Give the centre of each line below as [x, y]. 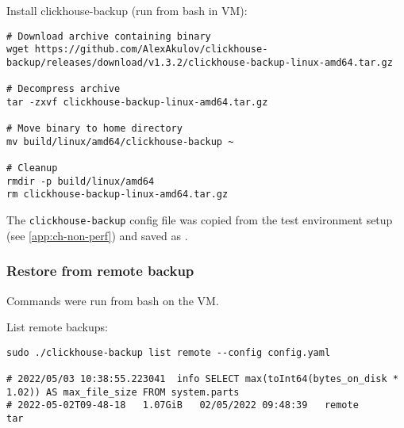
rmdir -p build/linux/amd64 [81, 181]
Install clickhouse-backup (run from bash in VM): [127, 10]
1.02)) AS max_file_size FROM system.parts [123, 392]
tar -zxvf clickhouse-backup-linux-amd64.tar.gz [137, 102]
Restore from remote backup [100, 271]
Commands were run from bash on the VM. [113, 300]
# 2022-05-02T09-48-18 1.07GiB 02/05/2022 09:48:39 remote [183, 405]
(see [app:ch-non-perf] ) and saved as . [97, 235]
